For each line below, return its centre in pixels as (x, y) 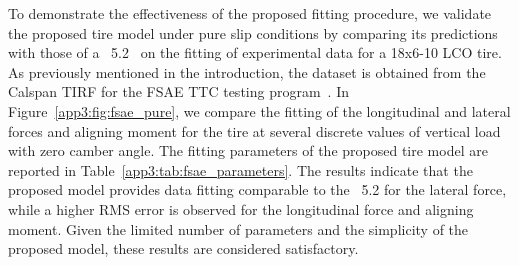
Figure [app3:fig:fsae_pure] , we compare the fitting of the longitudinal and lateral (259, 110)
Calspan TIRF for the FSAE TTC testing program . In (178, 91)
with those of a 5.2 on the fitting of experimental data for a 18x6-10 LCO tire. (255, 52)
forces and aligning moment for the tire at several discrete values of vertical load (254, 130)
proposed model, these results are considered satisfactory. (183, 248)
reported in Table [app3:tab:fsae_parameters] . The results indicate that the (240, 169)
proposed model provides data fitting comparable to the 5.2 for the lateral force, (257, 189)
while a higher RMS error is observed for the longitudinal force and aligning (241, 208)
